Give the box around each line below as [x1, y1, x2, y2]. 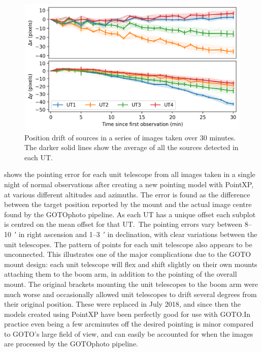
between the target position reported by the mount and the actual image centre [4, 199, 252, 210]
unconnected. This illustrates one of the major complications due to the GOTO [4, 249, 251, 259]
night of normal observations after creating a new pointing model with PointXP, [4, 179, 254, 189]
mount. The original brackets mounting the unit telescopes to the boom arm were [4, 278, 258, 289]
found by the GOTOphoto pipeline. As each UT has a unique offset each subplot [4, 209, 256, 219]
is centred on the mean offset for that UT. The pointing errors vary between [4, 219, 243, 229]
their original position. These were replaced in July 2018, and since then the [4, 299, 241, 309]
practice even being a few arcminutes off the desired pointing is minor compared [4, 318, 254, 329]
